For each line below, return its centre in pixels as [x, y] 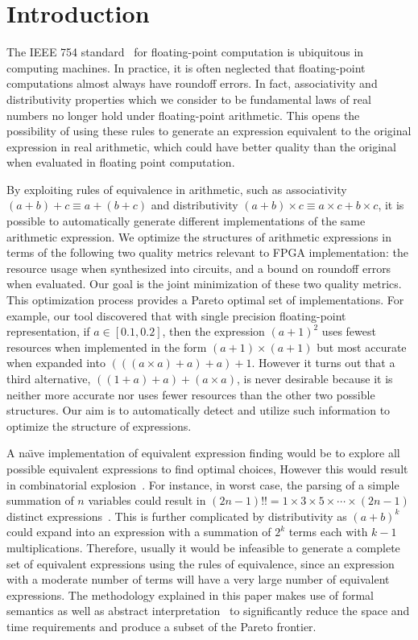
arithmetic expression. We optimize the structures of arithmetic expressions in [199, 236]
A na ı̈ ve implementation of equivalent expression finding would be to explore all [203, 453]
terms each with [328, 532]
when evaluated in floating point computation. [121, 162]
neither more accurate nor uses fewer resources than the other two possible [191, 394]
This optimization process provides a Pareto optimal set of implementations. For [205, 300]
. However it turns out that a [323, 363]
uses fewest [349, 331]
